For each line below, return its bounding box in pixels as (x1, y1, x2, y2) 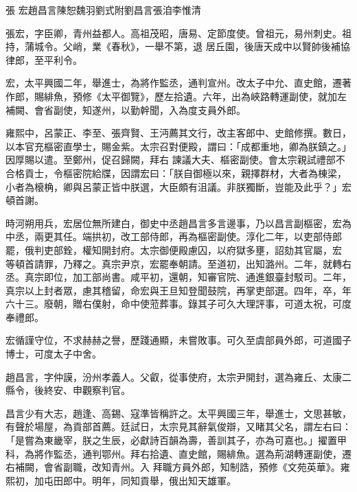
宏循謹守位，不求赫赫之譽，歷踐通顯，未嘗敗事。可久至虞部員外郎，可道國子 (5, 333, 352, 347)
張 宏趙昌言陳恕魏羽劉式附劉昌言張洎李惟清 (5, 3, 201, 16)
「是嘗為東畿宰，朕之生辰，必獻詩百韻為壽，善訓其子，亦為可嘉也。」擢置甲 (5, 433, 347, 447)
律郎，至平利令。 (5, 52, 82, 67)
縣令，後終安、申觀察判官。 (5, 383, 130, 397)
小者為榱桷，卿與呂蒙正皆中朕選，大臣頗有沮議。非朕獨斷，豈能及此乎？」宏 (5, 179, 352, 194)
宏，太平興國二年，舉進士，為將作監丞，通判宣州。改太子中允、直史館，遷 (5, 75, 342, 90)
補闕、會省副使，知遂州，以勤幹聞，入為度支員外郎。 (5, 102, 246, 117)
